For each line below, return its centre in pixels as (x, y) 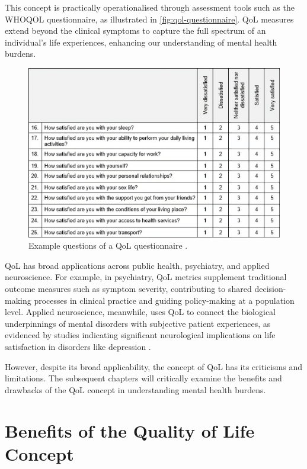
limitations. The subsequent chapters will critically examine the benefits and (143, 378)
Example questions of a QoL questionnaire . (108, 245)
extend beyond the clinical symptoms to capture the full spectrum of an (135, 30)
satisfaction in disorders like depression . (78, 347)
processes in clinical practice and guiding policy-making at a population (164, 300)
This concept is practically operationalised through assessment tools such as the (150, 7)
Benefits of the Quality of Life (130, 430)
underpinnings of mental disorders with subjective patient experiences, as (138, 323)
